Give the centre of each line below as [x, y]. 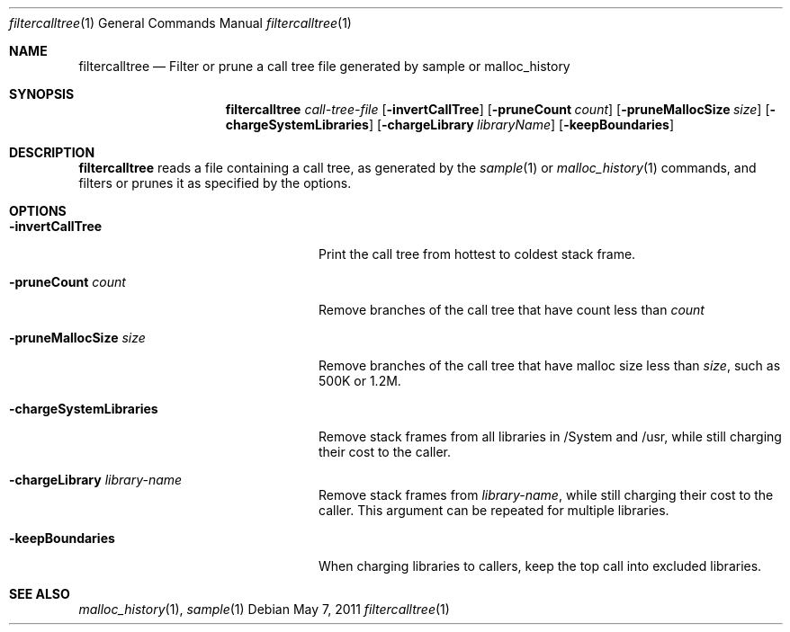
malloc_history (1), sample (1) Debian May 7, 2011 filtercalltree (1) [264, 609]
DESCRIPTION [52, 152]
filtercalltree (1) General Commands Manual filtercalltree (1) [180, 23]
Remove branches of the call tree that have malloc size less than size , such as [550, 365]
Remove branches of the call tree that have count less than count [512, 310]
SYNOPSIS [42, 94]
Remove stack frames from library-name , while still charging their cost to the [546, 495]
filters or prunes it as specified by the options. [215, 183]
